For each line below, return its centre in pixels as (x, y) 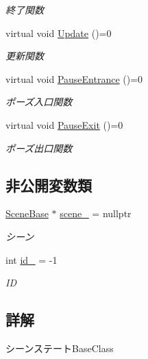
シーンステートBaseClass (60, 348)
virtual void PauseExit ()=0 (64, 124)
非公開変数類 (49, 185)
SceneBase (27, 213)
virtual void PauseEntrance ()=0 (74, 78)
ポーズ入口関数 (39, 102)
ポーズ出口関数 (39, 148)
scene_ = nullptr (96, 213)
